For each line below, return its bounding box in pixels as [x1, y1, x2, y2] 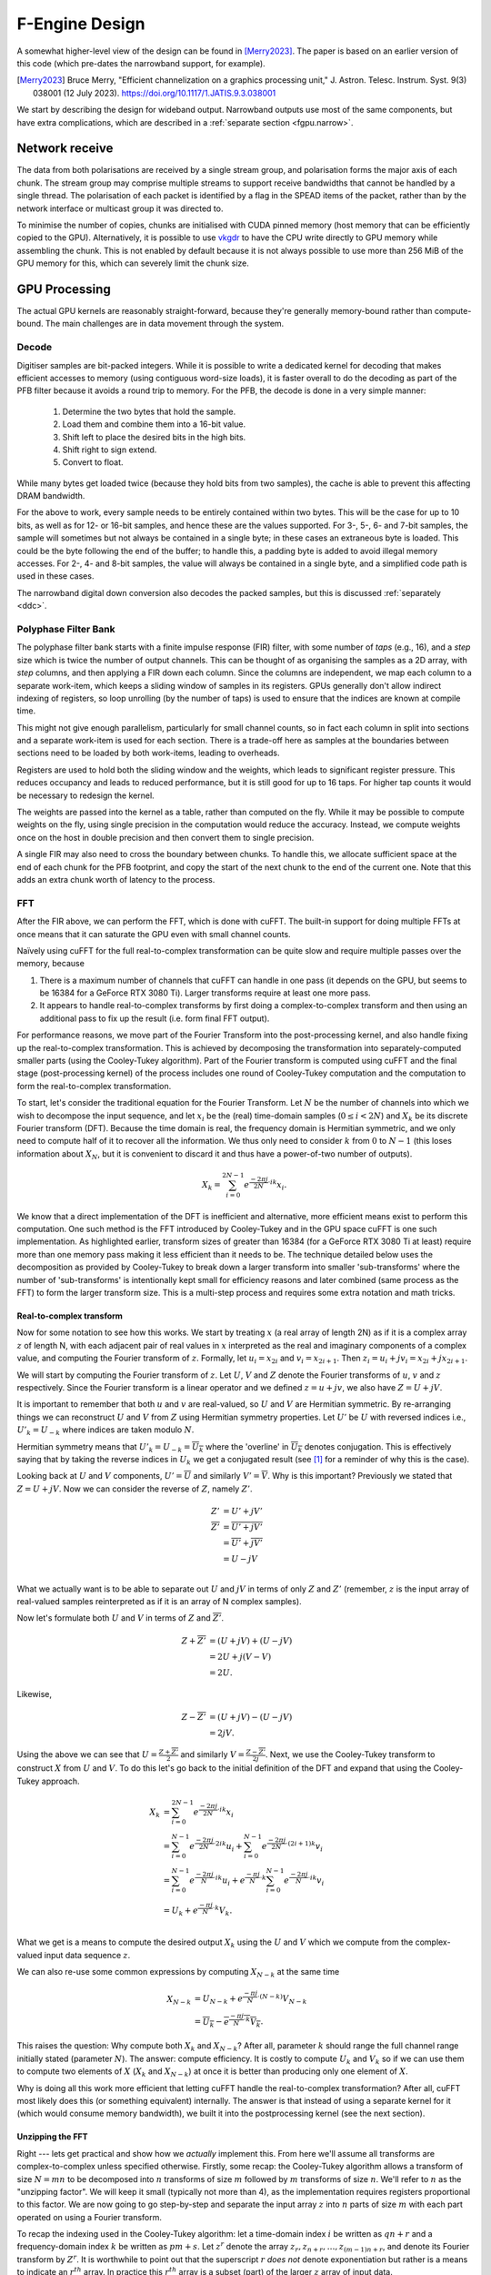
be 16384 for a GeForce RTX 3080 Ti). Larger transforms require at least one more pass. [39, 987, 372, 998]
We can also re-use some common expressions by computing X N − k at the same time [16, 1967, 340, 1979]
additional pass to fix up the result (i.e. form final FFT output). [39, 1013, 270, 1024]
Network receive [16, 141, 114, 157]
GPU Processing [16, 281, 111, 297]
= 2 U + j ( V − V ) [209, 1652, 272, 1662]
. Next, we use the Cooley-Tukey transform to [265, 1749, 436, 1760]
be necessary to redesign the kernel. [16, 790, 155, 801]
